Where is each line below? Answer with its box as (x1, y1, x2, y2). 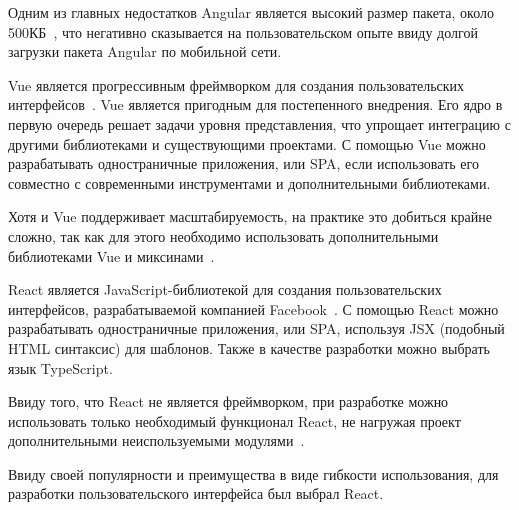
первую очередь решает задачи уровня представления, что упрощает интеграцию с (8, 113, 511, 134)
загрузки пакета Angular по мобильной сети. (8, 41, 282, 62)
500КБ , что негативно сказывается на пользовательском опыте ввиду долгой (8, 21, 478, 42)
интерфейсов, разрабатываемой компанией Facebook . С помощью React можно (8, 298, 499, 319)
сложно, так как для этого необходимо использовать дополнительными (8, 225, 439, 246)
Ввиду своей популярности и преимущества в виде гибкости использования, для (8, 463, 499, 484)
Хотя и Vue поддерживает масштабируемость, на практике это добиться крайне (8, 206, 492, 227)
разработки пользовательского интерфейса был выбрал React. (8, 483, 384, 504)
